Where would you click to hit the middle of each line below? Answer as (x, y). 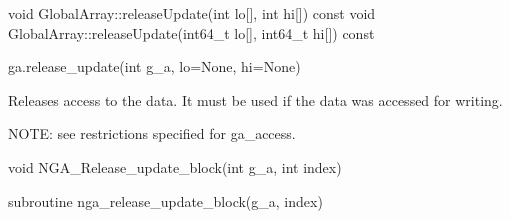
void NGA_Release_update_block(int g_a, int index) (175, 166)
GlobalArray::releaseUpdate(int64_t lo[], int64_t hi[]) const (191, 32)
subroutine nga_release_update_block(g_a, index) (165, 200)
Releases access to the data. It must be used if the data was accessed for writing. (255, 99)
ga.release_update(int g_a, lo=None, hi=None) (154, 66)
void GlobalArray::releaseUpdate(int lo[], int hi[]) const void (192, 13)
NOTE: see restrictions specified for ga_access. (152, 133)
